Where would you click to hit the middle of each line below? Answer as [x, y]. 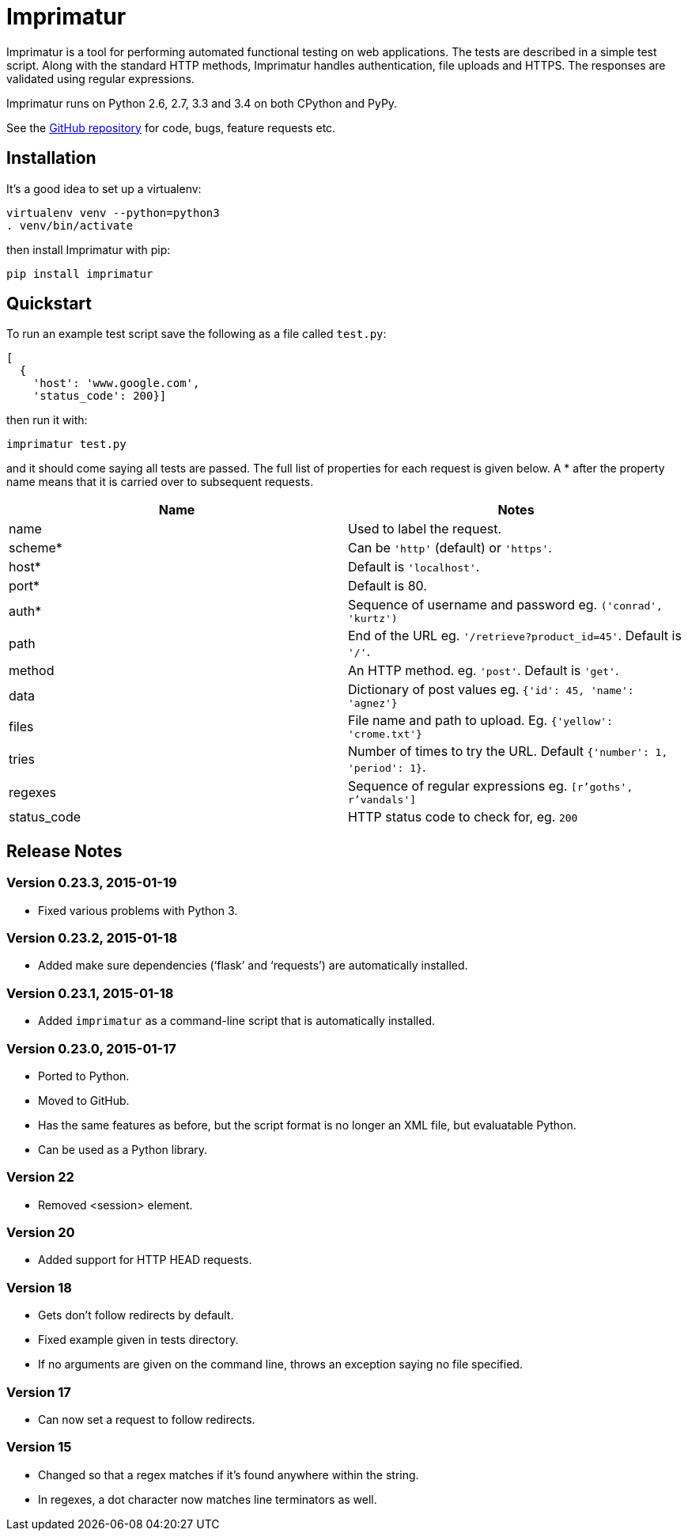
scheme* [36, 548]
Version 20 [41, 1233]
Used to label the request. [425, 529]
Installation [51, 158]
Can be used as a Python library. [123, 1149]
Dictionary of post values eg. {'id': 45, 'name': [491, 690]
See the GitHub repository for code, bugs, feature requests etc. [171, 127]
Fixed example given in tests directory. [138, 1340]
